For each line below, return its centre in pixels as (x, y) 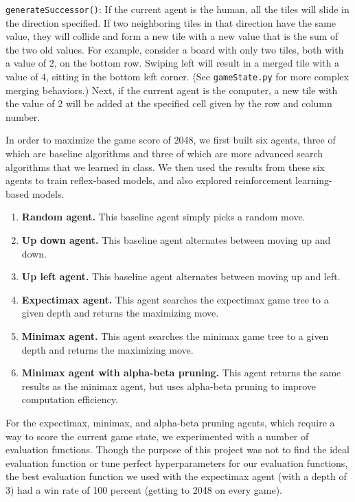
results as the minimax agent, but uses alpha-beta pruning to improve (169, 386)
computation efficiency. (70, 399)
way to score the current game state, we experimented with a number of (157, 436)
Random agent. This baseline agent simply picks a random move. (163, 217)
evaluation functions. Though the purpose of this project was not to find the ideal (177, 449)
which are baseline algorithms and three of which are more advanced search (164, 153)
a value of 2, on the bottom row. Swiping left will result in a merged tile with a (172, 63)
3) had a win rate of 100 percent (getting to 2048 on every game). (144, 489)
